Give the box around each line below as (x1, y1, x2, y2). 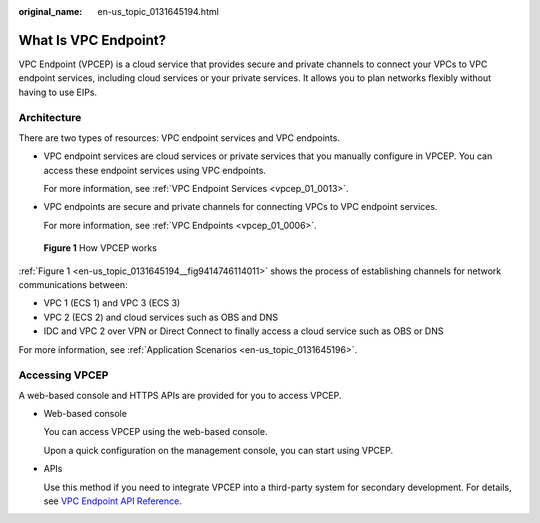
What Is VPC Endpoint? (18, 31, 167, 49)
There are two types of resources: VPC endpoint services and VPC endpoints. (18, 131, 340, 144)
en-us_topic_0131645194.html (97, 6, 219, 17)
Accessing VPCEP (18, 368, 109, 382)
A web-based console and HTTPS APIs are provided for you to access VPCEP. (18, 389, 342, 401)
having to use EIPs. (18, 86, 98, 98)
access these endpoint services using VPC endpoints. (43, 164, 267, 176)
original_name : (18, 6, 83, 17)
